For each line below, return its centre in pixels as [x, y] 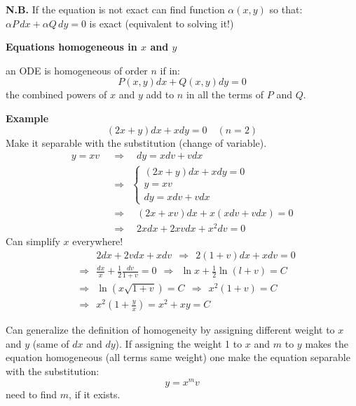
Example [27, 118]
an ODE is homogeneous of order [77, 70]
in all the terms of [225, 94]
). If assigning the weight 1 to [179, 343]
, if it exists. [95, 394]
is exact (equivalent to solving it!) [162, 23]
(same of [51, 343]
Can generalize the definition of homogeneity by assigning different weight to [170, 330]
